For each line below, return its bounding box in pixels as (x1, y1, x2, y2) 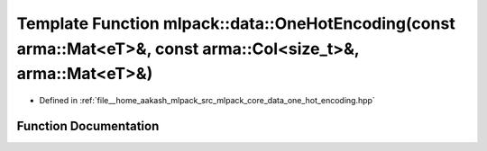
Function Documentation (16, 118, 160, 134)
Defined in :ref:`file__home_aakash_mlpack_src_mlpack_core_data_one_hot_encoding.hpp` (39, 95, 376, 106)
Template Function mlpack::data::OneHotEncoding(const (16, 13, 455, 33)
